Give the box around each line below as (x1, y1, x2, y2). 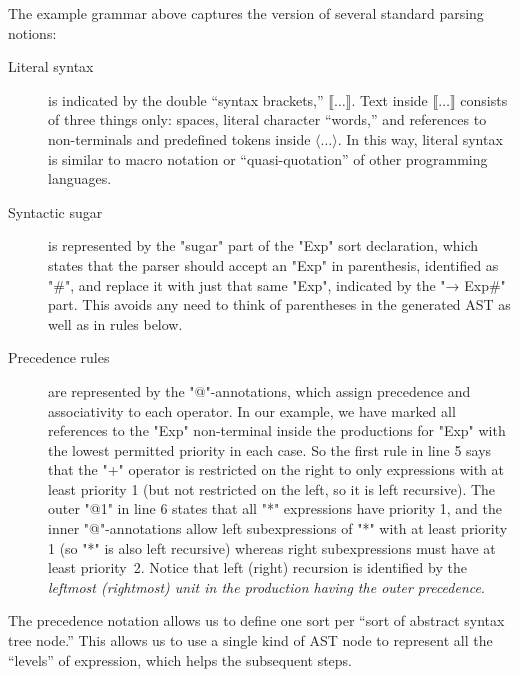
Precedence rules (8, 347, 110, 368)
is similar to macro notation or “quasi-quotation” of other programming (48, 148, 488, 169)
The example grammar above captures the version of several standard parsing (8, 3, 484, 23)
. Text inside (351, 89, 428, 110)
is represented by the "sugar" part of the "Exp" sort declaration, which (48, 235, 479, 256)
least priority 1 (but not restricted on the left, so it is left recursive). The (48, 478, 496, 499)
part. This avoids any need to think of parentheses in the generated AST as (48, 294, 511, 315)
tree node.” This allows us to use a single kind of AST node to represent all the (8, 630, 493, 651)
